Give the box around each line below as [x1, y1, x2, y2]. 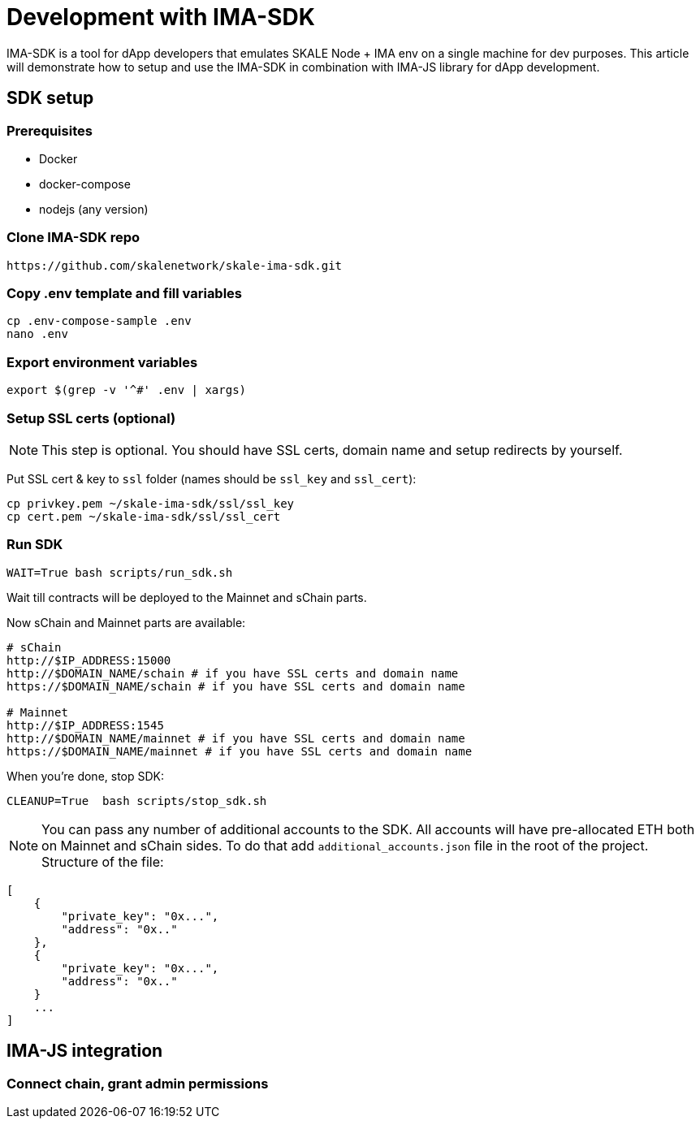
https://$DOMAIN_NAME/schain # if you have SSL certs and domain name [6, 679, 465, 693]
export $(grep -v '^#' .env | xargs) [6, 383, 247, 397]
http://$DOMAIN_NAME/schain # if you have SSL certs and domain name [6, 666, 459, 680]
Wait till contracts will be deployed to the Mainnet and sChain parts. [6, 590, 367, 604]
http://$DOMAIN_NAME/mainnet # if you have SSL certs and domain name [6, 731, 465, 745]
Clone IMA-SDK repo [6, 229, 140, 246]
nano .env [6, 327, 68, 341]
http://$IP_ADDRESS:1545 [6, 718, 164, 732]
